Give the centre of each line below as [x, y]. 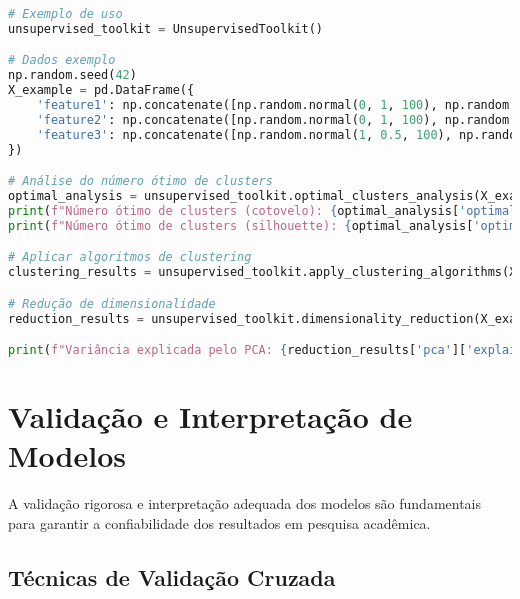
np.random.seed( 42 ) [72, 75]
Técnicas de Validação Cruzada [172, 576]
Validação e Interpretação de [210, 416]
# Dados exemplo [62, 60]
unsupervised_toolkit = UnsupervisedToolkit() [166, 28]
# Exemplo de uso [65, 14]
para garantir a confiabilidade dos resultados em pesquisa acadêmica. [219, 522]
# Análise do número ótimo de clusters [140, 181]
